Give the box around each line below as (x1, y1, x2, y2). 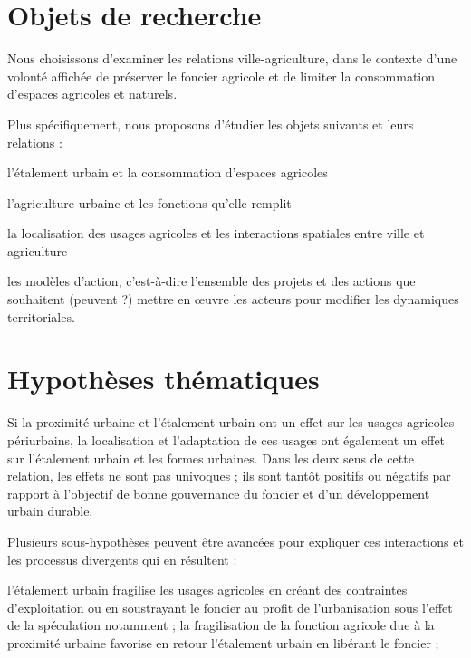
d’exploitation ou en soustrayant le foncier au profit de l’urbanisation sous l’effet (7, 597, 453, 616)
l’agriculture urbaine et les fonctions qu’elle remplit (7, 193, 292, 212)
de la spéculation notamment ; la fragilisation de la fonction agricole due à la (7, 615, 435, 634)
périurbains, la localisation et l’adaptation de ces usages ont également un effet (7, 430, 446, 449)
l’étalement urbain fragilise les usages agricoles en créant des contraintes (7, 580, 408, 599)
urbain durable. (7, 501, 93, 520)
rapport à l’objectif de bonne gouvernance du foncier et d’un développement (7, 483, 430, 502)
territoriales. (7, 307, 75, 326)
